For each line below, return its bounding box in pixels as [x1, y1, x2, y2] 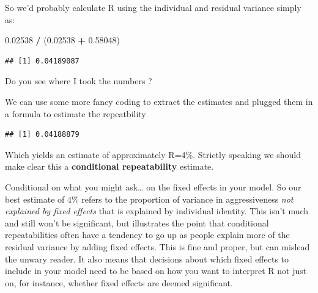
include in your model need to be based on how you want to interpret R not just [5, 264, 307, 277]
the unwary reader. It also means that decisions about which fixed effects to [5, 252, 289, 265]
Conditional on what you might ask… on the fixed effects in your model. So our [5, 180, 301, 193]
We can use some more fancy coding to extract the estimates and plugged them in [5, 95, 313, 107]
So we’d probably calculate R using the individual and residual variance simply [5, 1, 301, 13]
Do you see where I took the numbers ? [5, 74, 152, 87]
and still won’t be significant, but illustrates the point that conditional [5, 216, 269, 229]
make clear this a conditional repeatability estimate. [5, 160, 214, 173]
